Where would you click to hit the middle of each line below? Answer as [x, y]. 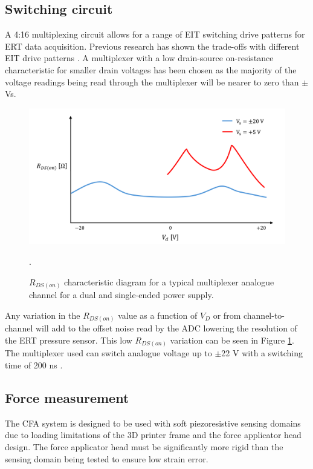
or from [227, 315]
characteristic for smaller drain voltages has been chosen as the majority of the [151, 69]
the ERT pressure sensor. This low [69, 340]
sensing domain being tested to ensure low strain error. [107, 458]
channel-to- [264, 315]
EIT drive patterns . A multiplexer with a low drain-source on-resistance [139, 58]
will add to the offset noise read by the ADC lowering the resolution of [166, 328]
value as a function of [158, 315]
